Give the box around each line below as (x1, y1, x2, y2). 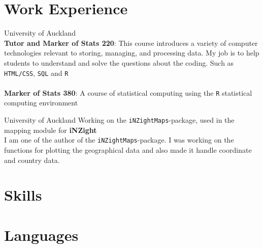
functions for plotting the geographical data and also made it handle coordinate (4, 144, 252, 155)
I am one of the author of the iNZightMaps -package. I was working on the (4, 134, 234, 145)
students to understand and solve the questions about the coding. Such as (4, 57, 234, 68)
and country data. (4, 154, 60, 165)
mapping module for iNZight (4, 124, 97, 135)
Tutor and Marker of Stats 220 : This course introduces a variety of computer (4, 37, 258, 48)
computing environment (4, 97, 78, 108)
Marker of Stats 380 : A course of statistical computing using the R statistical (4, 87, 252, 98)
